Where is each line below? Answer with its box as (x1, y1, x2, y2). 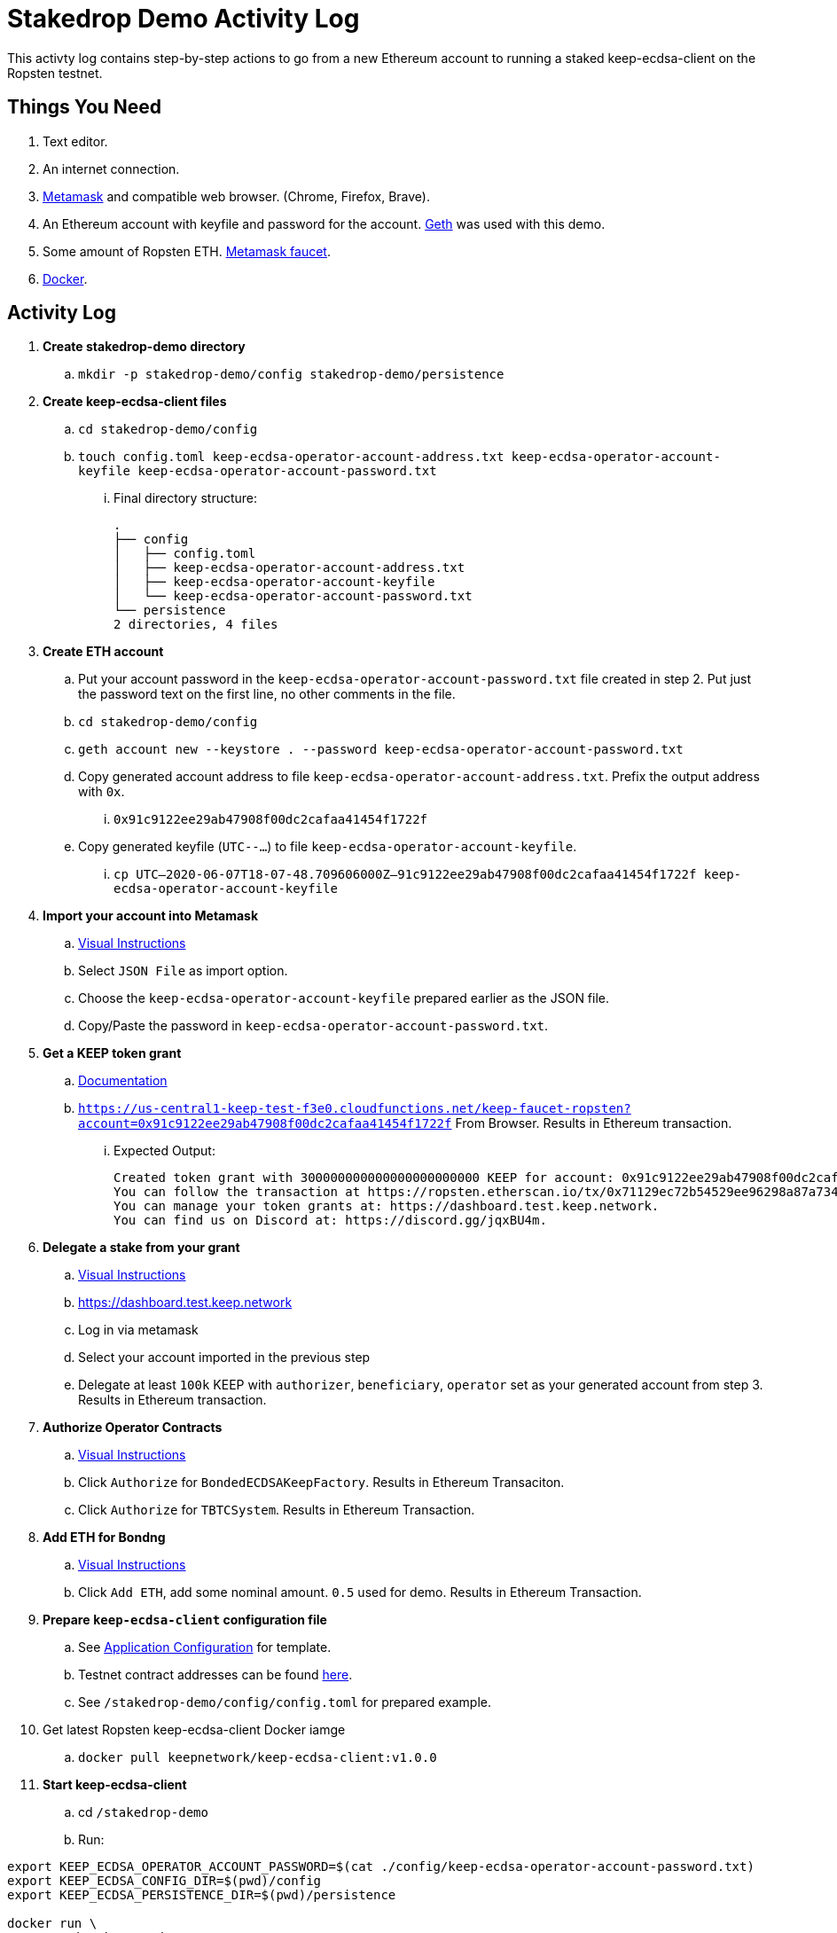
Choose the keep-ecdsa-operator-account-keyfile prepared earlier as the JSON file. (78, 990, 610, 1006)
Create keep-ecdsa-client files (43, 394, 227, 410)
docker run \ (7, 1916, 98, 1931)
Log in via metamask (78, 1322, 199, 1338)
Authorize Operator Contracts (43, 1420, 223, 1436)
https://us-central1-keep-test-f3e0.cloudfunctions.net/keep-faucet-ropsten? (78, 1101, 631, 1116)
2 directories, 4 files (113, 617, 278, 632)
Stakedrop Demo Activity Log (7, 4, 360, 34)
